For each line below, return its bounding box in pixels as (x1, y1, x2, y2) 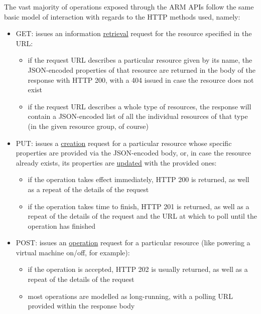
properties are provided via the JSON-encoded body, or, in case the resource (16, 147, 251, 158)
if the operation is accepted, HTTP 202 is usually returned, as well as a (28, 264, 248, 274)
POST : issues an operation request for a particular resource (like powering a (16, 237, 250, 248)
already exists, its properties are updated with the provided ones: (16, 157, 217, 168)
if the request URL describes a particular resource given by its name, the (28, 55, 252, 65)
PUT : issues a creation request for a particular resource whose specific (16, 137, 232, 148)
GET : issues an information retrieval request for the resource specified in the (16, 28, 252, 39)
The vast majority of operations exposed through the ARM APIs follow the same (4, 2, 254, 12)
